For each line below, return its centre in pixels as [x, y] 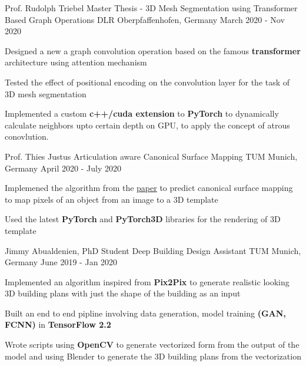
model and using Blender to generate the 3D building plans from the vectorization [153, 356]
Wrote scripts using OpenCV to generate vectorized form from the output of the [152, 344]
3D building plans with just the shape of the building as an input [123, 293]
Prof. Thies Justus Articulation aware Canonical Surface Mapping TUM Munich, [151, 156]
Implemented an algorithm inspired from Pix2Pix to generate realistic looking [147, 281]
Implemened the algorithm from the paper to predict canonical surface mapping [149, 188]
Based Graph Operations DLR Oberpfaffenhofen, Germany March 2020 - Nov [145, 19]
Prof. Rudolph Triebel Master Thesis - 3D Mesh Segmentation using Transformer [151, 8]
